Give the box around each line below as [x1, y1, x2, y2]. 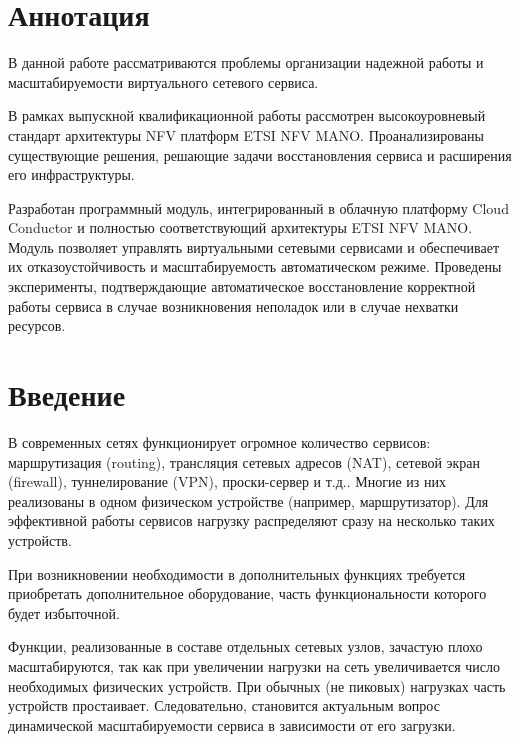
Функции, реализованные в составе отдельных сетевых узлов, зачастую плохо [8, 636, 483, 657]
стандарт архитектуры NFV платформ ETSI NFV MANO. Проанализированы [8, 124, 484, 145]
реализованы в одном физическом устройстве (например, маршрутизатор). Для [8, 490, 489, 511]
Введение [8, 374, 126, 415]
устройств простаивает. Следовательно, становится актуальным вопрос [8, 695, 440, 716]
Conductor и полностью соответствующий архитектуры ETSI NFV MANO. [8, 217, 473, 238]
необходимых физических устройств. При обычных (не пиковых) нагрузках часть [8, 675, 506, 696]
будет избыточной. [8, 602, 120, 623]
